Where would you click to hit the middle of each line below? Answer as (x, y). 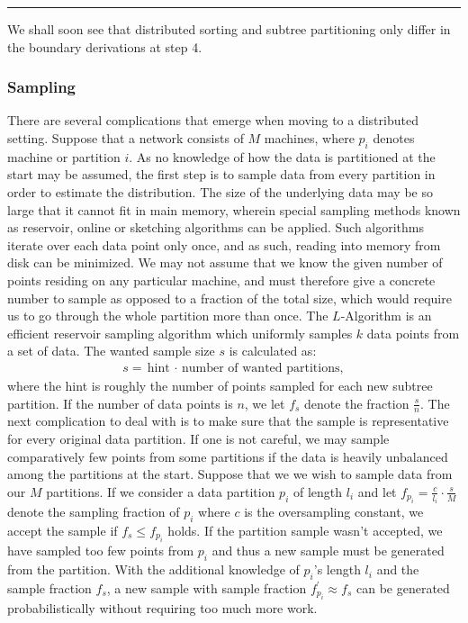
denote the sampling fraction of (94, 512)
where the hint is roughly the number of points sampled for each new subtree (220, 385)
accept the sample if (63, 531)
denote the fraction (357, 403)
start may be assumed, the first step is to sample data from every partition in (221, 174)
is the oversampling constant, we (334, 512)
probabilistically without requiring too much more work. (162, 608)
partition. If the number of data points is (120, 403)
